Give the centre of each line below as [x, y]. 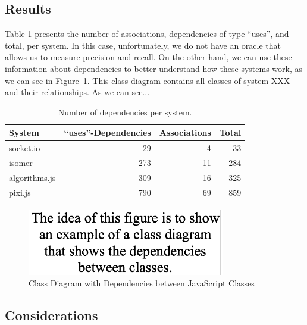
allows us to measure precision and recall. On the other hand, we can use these [148, 57]
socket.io [25, 148]
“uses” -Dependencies [107, 132]
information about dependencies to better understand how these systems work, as [154, 68]
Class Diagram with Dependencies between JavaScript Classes [142, 283]
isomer [21, 163]
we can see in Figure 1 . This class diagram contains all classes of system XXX [148, 80]
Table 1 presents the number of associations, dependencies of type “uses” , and [147, 34]
